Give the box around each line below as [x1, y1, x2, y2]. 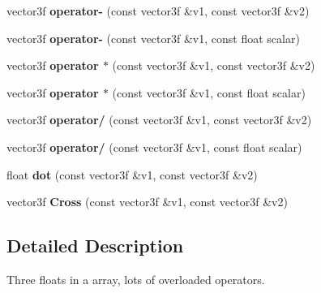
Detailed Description [6, 233, 184, 258]
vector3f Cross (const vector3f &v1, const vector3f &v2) [6, 193, 288, 210]
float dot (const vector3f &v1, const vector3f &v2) [6, 166, 258, 183]
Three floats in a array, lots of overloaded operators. [6, 270, 265, 287]
